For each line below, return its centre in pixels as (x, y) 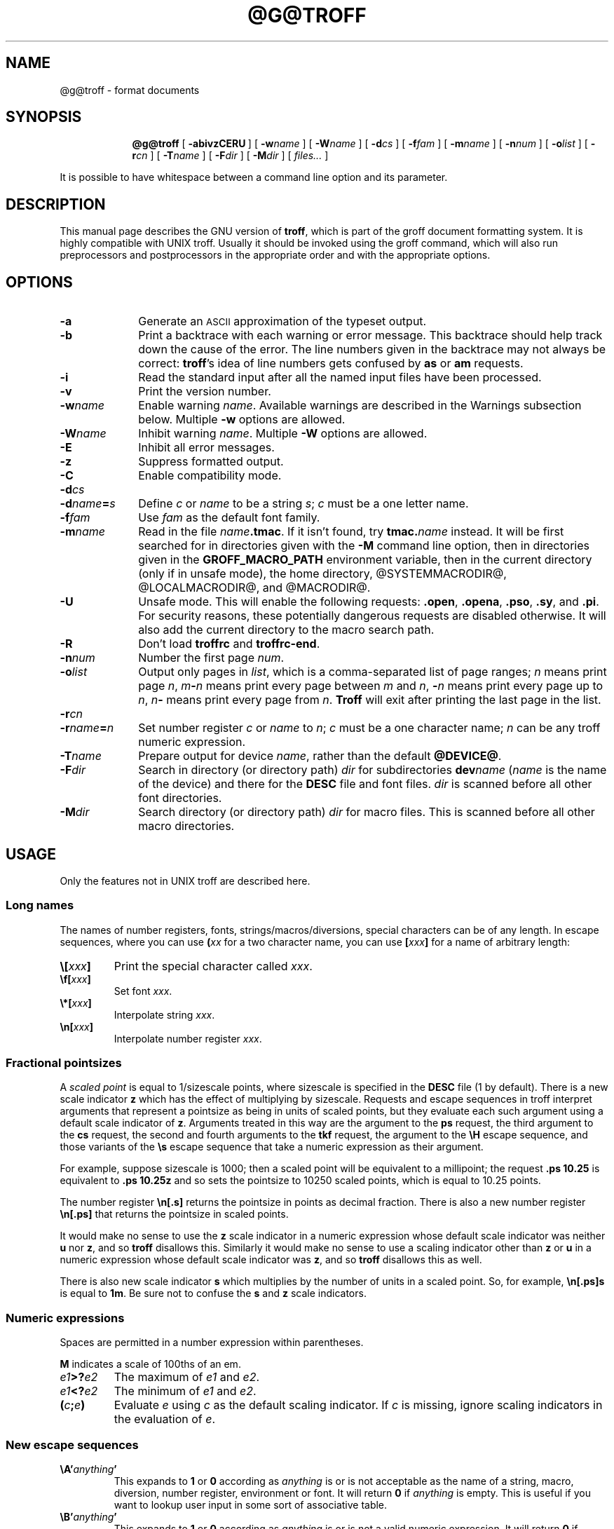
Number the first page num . (211, 658)
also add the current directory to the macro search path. (286, 630)
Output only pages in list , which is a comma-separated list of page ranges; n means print (373, 672)
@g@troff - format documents (130, 90)
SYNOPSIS (44, 117)
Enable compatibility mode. (210, 476)
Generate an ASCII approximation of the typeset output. (282, 321)
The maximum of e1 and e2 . (187, 1377)
